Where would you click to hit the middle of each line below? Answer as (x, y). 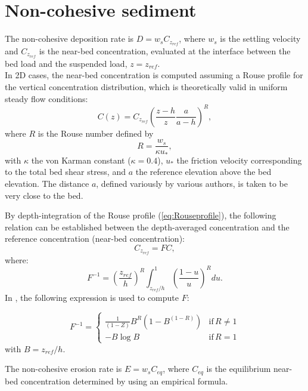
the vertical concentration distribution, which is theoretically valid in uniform (146, 87)
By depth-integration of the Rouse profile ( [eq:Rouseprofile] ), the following (141, 215)
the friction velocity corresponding (239, 160)
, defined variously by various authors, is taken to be (192, 184)
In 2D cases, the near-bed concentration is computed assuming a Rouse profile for (154, 75)
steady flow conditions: (46, 98)
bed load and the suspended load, (66, 63)
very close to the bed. (44, 195)
